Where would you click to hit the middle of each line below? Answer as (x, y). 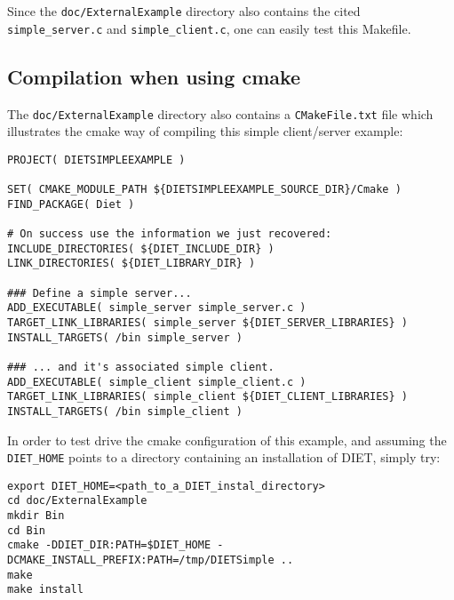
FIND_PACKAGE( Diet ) (71, 204)
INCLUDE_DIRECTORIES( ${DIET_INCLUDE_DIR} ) (141, 248)
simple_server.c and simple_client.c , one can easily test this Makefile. (209, 28)
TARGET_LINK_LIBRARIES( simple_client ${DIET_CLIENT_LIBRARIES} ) (208, 397)
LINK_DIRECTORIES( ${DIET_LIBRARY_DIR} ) (131, 264)
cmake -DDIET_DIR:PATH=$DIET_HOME (109, 545)
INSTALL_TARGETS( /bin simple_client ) (125, 411)
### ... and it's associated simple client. (141, 367)
